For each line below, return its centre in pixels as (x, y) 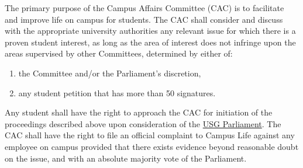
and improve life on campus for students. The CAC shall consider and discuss (144, 19)
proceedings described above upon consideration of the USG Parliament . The (143, 123)
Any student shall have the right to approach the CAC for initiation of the (139, 112)
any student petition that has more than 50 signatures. (117, 92)
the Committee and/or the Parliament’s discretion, (110, 73)
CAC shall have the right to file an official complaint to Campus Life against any (150, 135)
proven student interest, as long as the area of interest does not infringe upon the (150, 42)
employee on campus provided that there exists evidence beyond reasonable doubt (152, 146)
